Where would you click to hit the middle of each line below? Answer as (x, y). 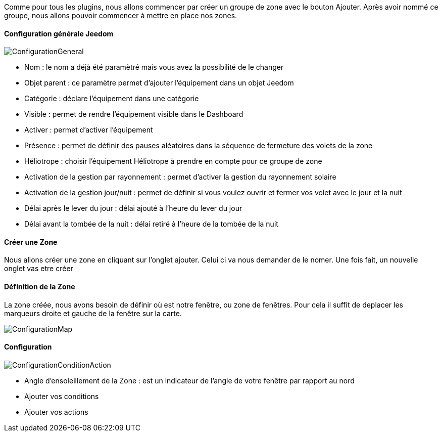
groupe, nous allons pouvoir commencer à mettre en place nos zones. (121, 15)
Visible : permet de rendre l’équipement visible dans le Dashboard (134, 114)
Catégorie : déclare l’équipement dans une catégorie (112, 99)
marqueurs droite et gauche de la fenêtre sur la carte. (93, 313)
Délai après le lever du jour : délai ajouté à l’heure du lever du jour (133, 208)
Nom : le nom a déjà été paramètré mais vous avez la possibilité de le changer (154, 67)
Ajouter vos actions (56, 412)
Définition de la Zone (40, 287)
